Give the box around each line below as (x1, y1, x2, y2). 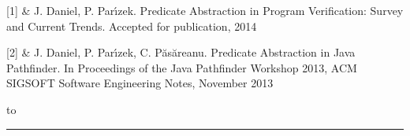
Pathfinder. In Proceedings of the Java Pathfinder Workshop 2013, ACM (6, 59, 357, 75)
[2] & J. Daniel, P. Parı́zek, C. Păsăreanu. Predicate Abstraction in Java (6, 44, 356, 61)
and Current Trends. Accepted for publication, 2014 (6, 17, 257, 34)
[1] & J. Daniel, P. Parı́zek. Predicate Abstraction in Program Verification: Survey (6, 2, 404, 18)
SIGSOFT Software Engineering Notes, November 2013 (6, 75, 274, 91)
